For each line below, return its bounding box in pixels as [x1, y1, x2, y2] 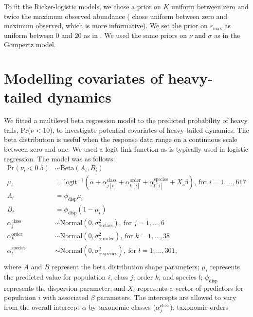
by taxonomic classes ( [89, 302, 156, 312]
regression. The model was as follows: [4, 153, 115, 163]
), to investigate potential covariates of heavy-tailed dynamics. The [50, 124, 249, 135]
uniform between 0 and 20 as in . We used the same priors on [4, 30, 187, 40]
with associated [42, 292, 89, 302]
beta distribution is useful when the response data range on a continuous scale [4, 134, 237, 144]
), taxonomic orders [170, 302, 228, 312]
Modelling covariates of [4, 68, 163, 88]
